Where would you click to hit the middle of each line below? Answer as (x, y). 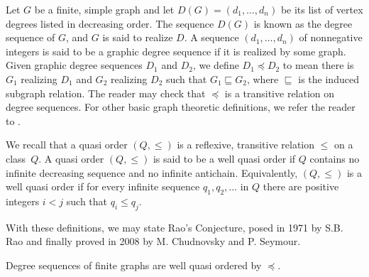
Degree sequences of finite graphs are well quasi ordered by (134, 265)
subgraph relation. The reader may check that (106, 93)
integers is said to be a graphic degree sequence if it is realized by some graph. (176, 51)
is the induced (329, 78)
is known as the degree (303, 23)
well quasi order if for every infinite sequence (103, 186)
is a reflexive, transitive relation (246, 145)
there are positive (301, 186)
